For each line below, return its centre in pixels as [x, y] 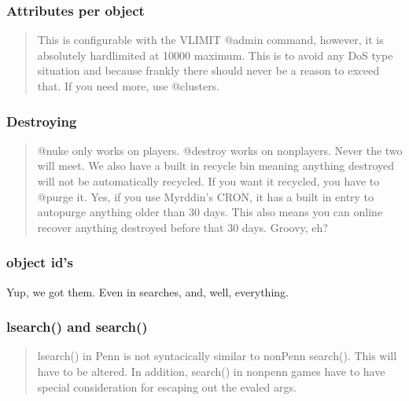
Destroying [42, 121]
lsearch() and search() [77, 327]
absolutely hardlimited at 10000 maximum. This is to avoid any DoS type [215, 55]
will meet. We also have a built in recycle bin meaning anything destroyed [216, 166]
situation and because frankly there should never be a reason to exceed [208, 70]
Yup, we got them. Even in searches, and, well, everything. [147, 291]
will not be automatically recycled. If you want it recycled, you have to [208, 181]
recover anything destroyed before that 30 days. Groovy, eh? [182, 227]
